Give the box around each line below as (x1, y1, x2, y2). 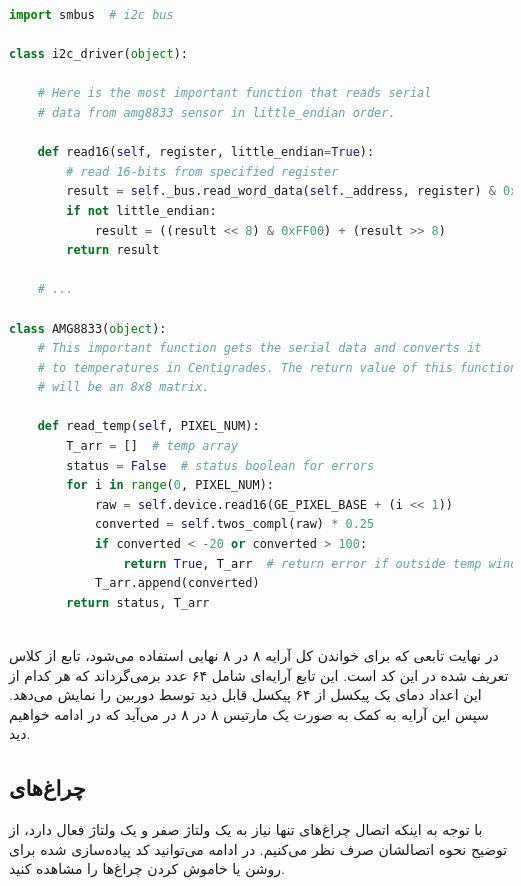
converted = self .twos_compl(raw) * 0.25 (94, 517, 375, 532)
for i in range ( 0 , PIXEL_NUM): (66, 478, 274, 493)
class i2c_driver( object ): (9, 47, 188, 62)
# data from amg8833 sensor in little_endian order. (37, 105, 396, 120)
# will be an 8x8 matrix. (37, 380, 210, 395)
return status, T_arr (66, 595, 210, 610)
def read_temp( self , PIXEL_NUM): (37, 419, 260, 434)
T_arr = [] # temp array (66, 439, 239, 454)
